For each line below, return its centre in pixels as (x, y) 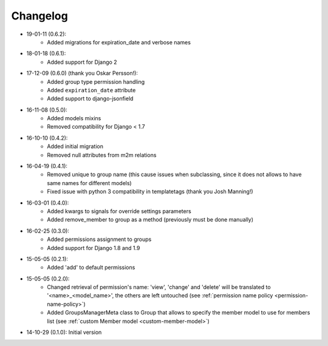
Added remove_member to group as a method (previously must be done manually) (150, 220)
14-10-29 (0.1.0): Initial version (64, 332)
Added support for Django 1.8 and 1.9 (94, 248)
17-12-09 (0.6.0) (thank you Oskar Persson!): (82, 73)
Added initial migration (75, 146)
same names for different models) (89, 183)
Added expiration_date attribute (91, 90)
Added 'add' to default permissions (91, 268)
